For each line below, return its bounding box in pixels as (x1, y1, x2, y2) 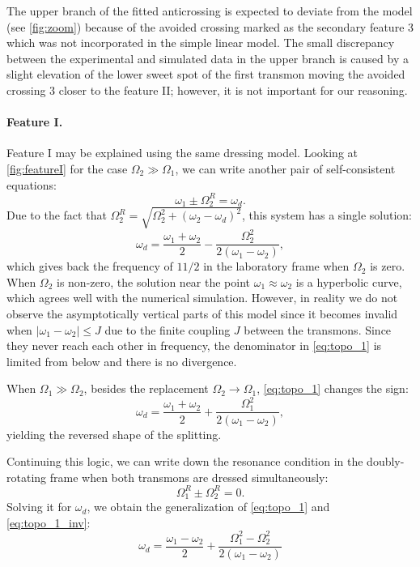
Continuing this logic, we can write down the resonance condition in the (6, 453, 363, 470)
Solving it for (6, 498, 72, 515)
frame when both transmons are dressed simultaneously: (49, 468, 329, 485)
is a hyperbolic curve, (295, 273, 402, 290)
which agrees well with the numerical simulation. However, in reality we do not (6, 289, 398, 306)
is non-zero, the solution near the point (57, 273, 251, 290)
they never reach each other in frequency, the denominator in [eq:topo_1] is (6, 337, 382, 354)
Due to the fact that (6, 207, 107, 224)
